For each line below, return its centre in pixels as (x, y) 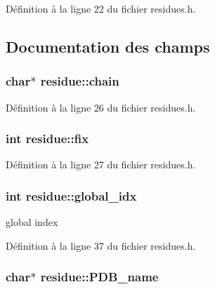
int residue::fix (47, 139)
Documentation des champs (108, 46)
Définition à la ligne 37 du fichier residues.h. (101, 245)
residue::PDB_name (99, 277)
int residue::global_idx (71, 195)
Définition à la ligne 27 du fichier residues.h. (101, 164)
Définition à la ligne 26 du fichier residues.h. (101, 107)
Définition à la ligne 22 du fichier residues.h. (101, 8)
